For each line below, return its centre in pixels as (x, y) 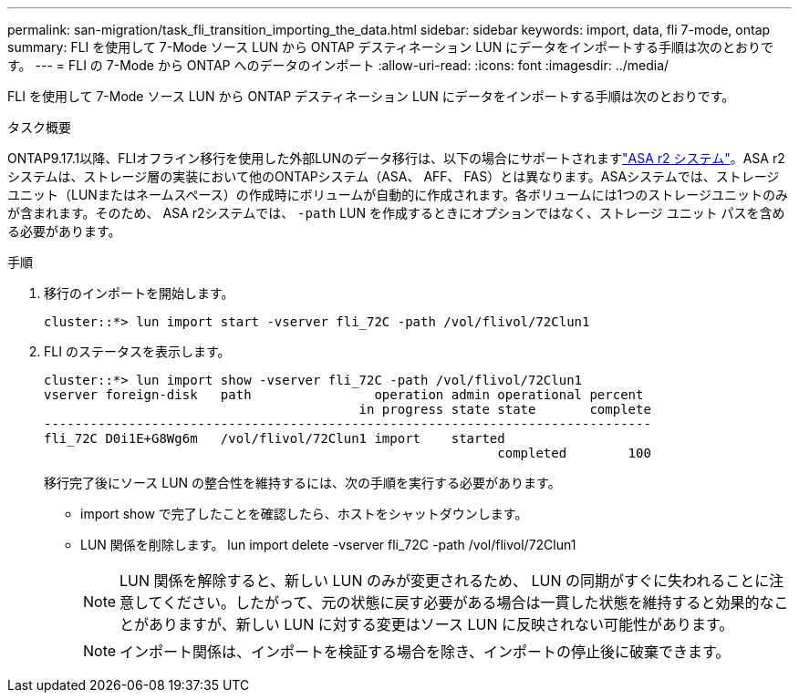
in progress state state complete (505, 409)
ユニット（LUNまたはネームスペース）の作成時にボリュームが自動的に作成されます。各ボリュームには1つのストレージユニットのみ (398, 195)
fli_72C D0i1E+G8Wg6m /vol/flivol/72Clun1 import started (275, 438)
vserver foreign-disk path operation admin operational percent (344, 395)
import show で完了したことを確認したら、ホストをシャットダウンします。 (304, 514)
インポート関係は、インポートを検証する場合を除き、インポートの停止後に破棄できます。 (425, 652)
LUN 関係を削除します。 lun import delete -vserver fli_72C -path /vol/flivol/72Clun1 (328, 545)
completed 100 (574, 453)
